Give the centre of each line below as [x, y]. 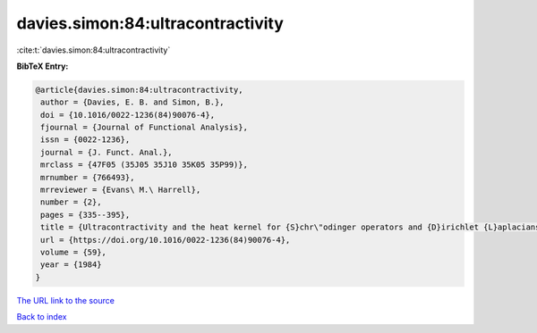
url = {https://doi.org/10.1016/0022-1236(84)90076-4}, [166, 240]
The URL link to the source [66, 300]
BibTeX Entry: [43, 66]
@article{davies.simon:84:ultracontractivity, [139, 90]
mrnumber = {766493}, [88, 177]
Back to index [42, 317]
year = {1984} [71, 265]
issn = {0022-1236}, [85, 140]
